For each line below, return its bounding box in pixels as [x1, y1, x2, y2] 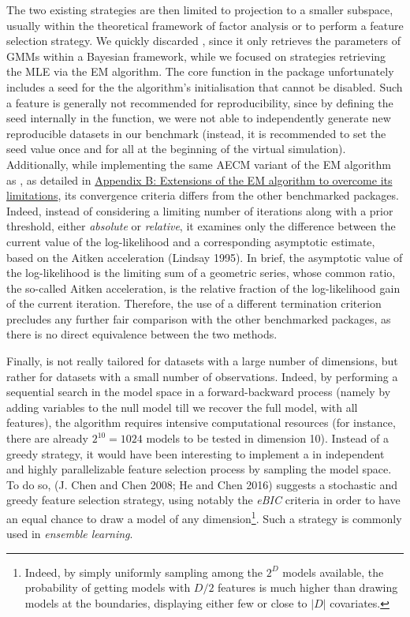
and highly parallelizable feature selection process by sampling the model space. [6, 461, 392, 477]
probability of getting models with [24, 579, 191, 596]
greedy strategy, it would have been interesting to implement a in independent [6, 445, 385, 462]
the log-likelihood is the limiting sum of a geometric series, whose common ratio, [6, 264, 396, 281]
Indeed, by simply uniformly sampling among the [24, 563, 263, 580]
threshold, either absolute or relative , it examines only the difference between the [6, 218, 396, 234]
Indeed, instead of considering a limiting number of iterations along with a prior [6, 202, 393, 219]
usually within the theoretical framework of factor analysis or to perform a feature [6, 17, 404, 33]
